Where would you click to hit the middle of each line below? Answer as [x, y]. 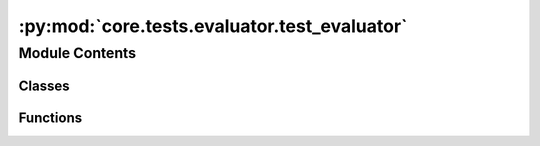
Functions [50, 117]
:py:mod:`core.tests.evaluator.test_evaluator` [213, 26]
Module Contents [77, 53]
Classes [44, 85]
